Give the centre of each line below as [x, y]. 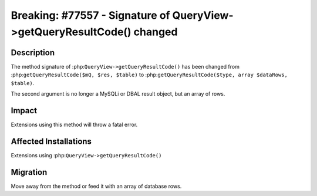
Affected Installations [51, 141]
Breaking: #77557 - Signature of [90, 15]
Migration [29, 172]
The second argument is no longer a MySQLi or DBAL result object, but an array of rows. [118, 94]
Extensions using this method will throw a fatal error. [74, 124]
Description [33, 53]
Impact [24, 111]
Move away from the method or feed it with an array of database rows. [96, 186]
